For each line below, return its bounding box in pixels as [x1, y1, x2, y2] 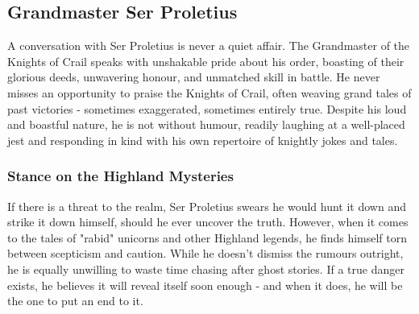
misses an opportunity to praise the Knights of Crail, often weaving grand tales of [7, 84, 412, 101]
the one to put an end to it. [7, 292, 143, 309]
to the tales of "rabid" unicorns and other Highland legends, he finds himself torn [7, 229, 408, 246]
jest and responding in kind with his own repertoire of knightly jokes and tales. [7, 131, 398, 148]
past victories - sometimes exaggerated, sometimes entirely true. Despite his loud [7, 100, 407, 117]
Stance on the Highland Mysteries [7, 166, 234, 186]
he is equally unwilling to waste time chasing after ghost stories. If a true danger [7, 260, 404, 277]
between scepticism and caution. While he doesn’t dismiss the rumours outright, [7, 245, 404, 262]
